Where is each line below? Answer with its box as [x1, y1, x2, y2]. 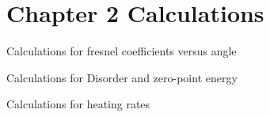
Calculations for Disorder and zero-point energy [6, 69, 238, 85]
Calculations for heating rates [6, 96, 150, 112]
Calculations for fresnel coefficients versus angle [6, 43, 237, 59]
